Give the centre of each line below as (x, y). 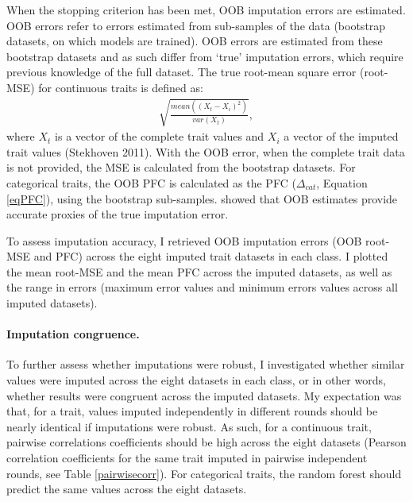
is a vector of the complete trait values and (160, 136)
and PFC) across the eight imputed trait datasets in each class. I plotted (211, 256)
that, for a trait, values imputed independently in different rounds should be (192, 411)
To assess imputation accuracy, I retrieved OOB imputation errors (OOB (184, 240)
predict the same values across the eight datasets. (127, 489)
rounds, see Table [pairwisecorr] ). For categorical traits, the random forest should (204, 473)
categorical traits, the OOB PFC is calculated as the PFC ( (151, 182)
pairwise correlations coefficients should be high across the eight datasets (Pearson (206, 442)
